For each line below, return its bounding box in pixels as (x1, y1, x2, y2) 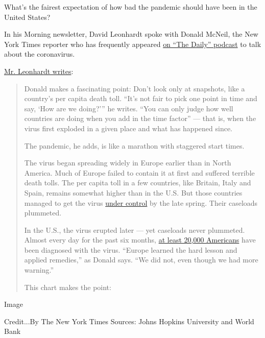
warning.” (24, 264, 54, 275)
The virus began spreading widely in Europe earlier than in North (24, 157, 231, 168)
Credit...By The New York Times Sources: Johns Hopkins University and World (4, 316, 254, 326)
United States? (4, 11, 51, 22)
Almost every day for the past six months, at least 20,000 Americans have (24, 234, 256, 245)
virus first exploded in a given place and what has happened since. (24, 123, 232, 133)
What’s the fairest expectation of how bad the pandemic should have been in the (4, 2, 257, 12)
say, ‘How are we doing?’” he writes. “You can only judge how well (24, 103, 233, 113)
